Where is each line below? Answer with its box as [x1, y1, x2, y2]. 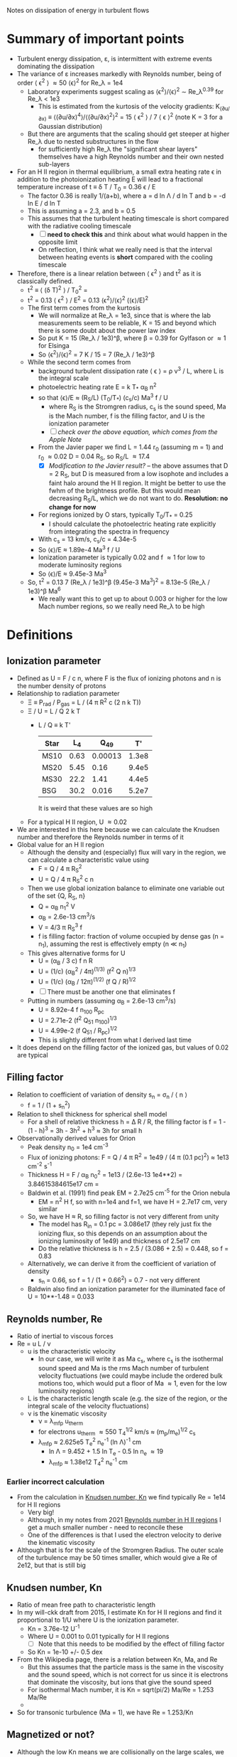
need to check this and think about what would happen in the [47, 231, 228, 239]
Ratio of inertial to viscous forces [16, 1332, 114, 1341]
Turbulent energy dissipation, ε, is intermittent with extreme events [16, 54, 212, 63]
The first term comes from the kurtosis [27, 304, 141, 312]
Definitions [6, 626, 74, 643]
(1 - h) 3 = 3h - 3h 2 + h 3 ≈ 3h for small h [27, 1124, 143, 1134]
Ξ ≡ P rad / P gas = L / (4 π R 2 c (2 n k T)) [27, 697, 141, 707]
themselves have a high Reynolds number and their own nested [38, 152, 224, 161]
